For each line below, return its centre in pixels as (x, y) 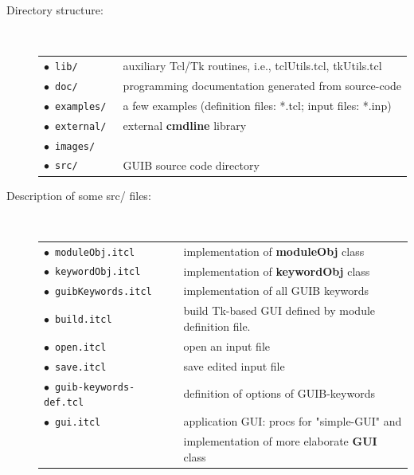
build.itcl (84, 320)
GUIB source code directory (191, 165)
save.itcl (81, 367)
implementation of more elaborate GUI (280, 441)
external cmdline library (185, 125)
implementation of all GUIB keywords (276, 290)
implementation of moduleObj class (274, 251)
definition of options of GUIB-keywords (279, 393)
